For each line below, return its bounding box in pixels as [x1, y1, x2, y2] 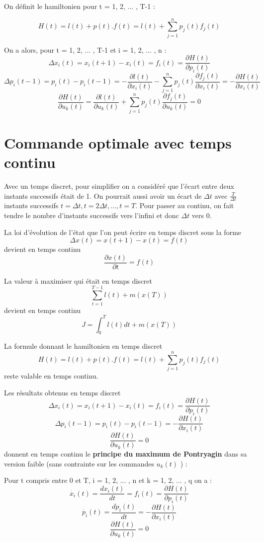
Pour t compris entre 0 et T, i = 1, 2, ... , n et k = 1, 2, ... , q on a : [4, 475, 212, 485]
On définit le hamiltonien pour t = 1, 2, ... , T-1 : [4, 1, 155, 11]
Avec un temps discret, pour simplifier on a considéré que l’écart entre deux [4, 180, 234, 191]
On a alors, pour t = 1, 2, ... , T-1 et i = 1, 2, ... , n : [4, 44, 167, 55]
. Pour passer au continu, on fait [135, 200, 234, 211]
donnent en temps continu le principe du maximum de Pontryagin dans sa [4, 449, 247, 459]
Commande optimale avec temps [4, 132, 232, 153]
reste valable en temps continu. [4, 371, 98, 381]
